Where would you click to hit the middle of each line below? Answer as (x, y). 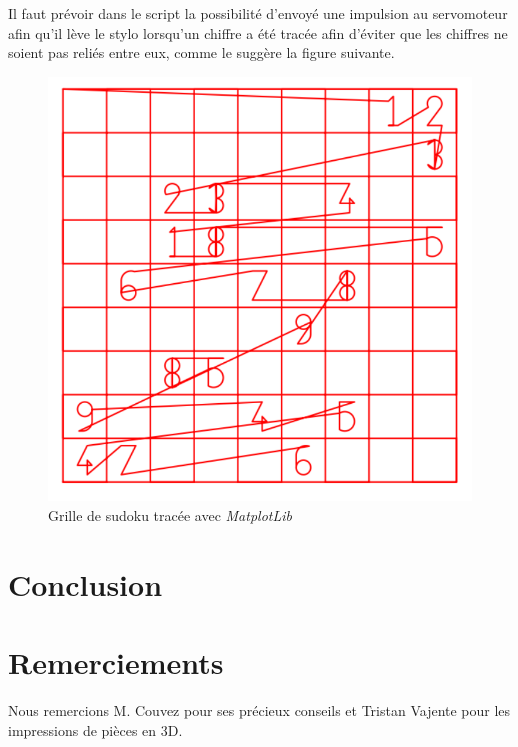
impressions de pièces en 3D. (95, 729)
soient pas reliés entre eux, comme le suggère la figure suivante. (201, 52)
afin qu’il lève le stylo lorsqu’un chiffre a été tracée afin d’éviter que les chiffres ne (258, 32)
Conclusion (85, 583)
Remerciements (116, 662)
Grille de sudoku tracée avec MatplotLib (170, 514)
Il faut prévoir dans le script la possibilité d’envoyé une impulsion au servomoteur (258, 13)
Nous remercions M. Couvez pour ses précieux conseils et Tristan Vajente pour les (259, 710)
